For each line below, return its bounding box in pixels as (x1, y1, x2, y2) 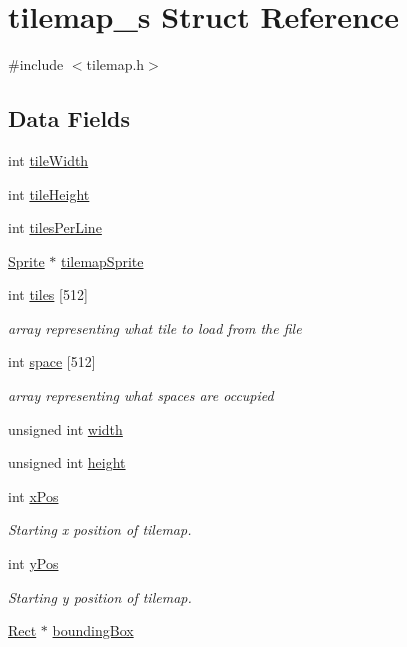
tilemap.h (86, 54, 145, 75)
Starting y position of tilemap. (8, 586, 192, 607)
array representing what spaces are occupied (8, 385, 274, 406)
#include (8, 54, 64, 75)
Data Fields (8, 103, 131, 134)
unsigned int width (8, 418, 123, 439)
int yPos (8, 553, 59, 574)
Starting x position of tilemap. (8, 519, 192, 540)
